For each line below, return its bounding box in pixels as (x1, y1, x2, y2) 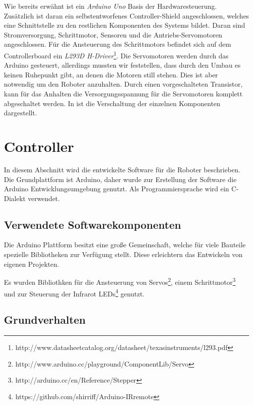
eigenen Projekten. (4, 258, 59, 269)
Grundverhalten (4, 312, 86, 327)
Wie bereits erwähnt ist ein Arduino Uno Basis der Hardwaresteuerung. (4, 1, 217, 11)
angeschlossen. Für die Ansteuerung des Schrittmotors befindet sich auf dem (4, 39, 231, 49)
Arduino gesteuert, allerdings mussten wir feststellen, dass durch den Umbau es (4, 60, 241, 70)
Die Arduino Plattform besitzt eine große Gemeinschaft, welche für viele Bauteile (4, 239, 246, 250)
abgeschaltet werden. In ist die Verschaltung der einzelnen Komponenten (4, 98, 220, 108)
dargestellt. (4, 108, 37, 118)
